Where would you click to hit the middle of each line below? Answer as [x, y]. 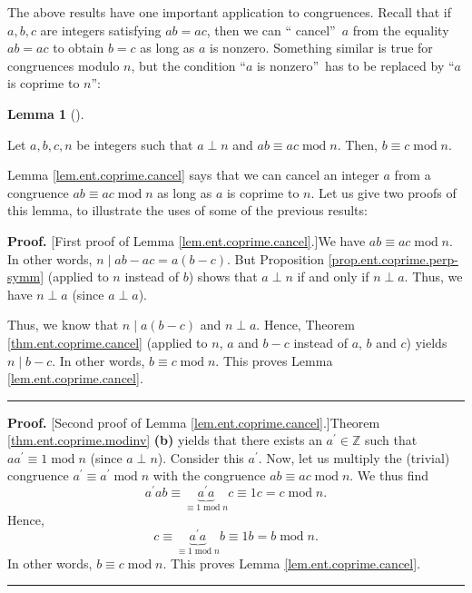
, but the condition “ [188, 65]
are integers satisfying [101, 30]
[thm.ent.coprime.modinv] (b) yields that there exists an [165, 440]
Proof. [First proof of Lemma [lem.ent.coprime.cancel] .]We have [187, 240]
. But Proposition [275, 258]
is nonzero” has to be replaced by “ [355, 65]
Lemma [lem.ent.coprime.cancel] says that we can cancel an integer [193, 175]
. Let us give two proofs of [383, 192]
